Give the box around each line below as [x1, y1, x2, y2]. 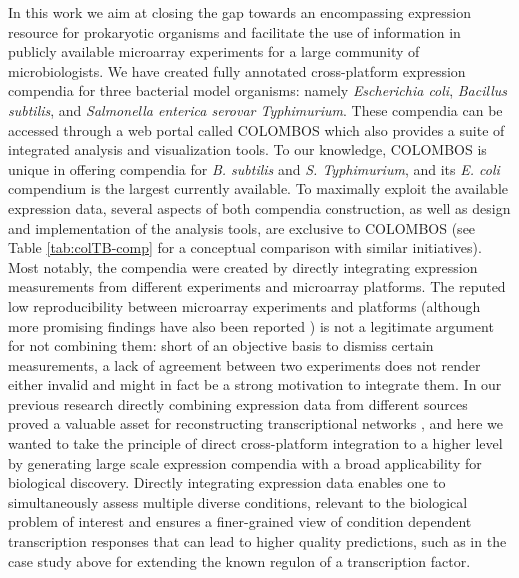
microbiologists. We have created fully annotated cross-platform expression [8, 60, 466, 81]
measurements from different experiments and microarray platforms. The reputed [8, 276, 506, 297]
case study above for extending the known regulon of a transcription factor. [8, 550, 471, 571]
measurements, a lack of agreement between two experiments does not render [8, 354, 481, 375]
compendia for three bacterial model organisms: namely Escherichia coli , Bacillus [8, 80, 507, 101]
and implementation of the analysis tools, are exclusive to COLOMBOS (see [8, 217, 476, 238]
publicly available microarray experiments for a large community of [8, 41, 420, 62]
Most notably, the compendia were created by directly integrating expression [8, 256, 478, 277]
